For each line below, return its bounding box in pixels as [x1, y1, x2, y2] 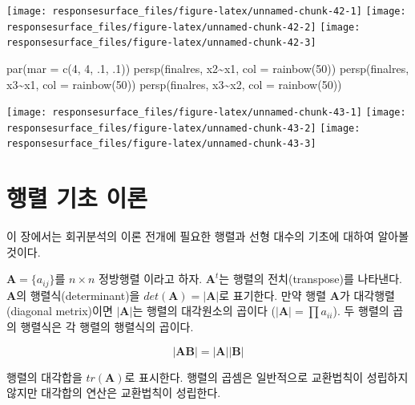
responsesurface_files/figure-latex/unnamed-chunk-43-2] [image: [6, 122, 361, 134]
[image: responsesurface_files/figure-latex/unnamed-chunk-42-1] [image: [6, 6, 406, 17]
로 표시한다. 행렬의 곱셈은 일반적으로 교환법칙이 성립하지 [124, 368, 409, 385]
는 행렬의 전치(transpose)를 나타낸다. [219, 270, 402, 287]
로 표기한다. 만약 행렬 [219, 286, 327, 303]
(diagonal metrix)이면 [6, 302, 113, 319]
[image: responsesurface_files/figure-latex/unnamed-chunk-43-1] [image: [6, 107, 406, 119]
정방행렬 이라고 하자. [99, 270, 203, 287]
